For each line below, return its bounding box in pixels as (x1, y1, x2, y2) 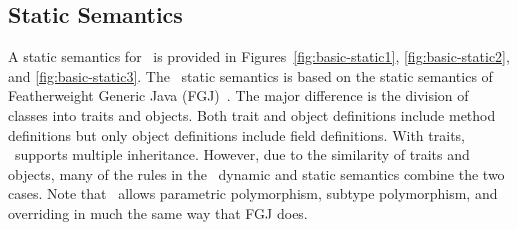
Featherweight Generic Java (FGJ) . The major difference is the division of (8, 85, 469, 106)
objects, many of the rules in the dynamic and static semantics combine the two (8, 163, 505, 184)
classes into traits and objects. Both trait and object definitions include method (8, 104, 496, 125)
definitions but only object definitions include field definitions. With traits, (8, 124, 466, 145)
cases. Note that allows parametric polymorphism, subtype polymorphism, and (8, 183, 498, 204)
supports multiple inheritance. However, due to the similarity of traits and (14, 144, 470, 165)
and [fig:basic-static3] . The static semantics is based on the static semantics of (8, 65, 493, 86)
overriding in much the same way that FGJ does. (8, 202, 308, 223)
